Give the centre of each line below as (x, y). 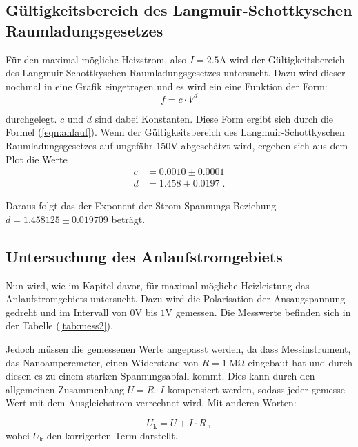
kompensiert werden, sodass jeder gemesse (256, 389)
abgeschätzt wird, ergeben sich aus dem (265, 146)
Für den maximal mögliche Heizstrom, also (96, 59)
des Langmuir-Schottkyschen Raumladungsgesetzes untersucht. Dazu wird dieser (176, 73)
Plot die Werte (37, 159)
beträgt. (128, 219)
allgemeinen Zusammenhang (65, 389)
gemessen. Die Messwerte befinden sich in (263, 312)
